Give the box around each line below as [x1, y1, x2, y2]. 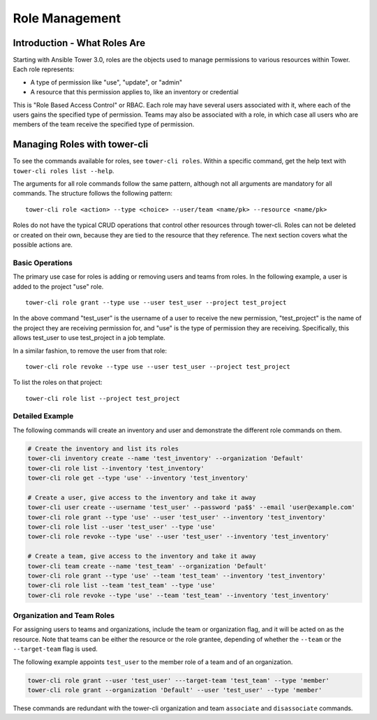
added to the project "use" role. [13, 282, 104, 291]
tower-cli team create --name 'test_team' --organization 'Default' [27, 562, 267, 570]
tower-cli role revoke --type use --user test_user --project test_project [25, 362, 290, 370]
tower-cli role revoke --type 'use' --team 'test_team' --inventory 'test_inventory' [27, 591, 330, 599]
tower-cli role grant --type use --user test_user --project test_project [25, 298, 287, 307]
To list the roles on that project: [13, 378, 103, 387]
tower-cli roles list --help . [13, 166, 114, 175]
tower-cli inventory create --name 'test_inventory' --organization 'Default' [27, 455, 304, 462]
